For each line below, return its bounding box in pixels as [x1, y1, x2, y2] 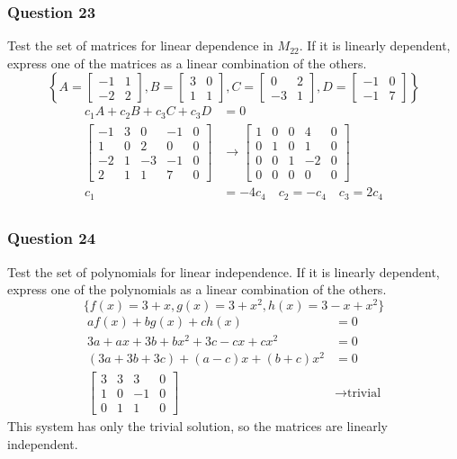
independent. [7, 435, 78, 454]
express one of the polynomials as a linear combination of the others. [7, 280, 387, 299]
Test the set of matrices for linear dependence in [7, 36, 273, 55]
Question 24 [7, 227, 96, 249]
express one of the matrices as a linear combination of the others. [7, 53, 367, 72]
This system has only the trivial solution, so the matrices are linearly [7, 417, 389, 436]
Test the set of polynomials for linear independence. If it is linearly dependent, [7, 262, 440, 281]
